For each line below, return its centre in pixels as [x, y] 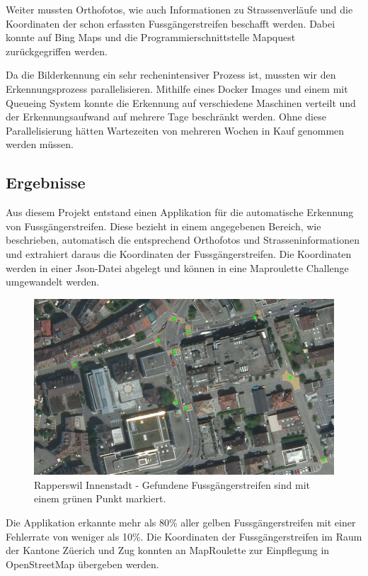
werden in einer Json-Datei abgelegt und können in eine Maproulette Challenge [177, 267]
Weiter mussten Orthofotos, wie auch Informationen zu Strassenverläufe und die [179, 9]
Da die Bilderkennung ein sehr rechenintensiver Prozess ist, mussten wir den [171, 75]
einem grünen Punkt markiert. [100, 498]
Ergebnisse [46, 182]
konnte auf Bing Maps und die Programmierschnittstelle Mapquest [151, 37]
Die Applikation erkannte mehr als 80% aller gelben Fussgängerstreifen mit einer [181, 522]
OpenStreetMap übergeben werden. [82, 564]
